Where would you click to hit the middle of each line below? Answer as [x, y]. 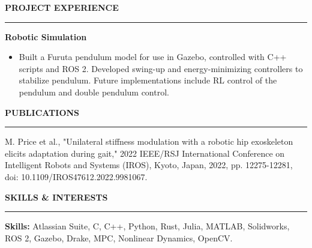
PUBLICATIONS [42, 112]
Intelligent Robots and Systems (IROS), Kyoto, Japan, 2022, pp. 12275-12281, [149, 165]
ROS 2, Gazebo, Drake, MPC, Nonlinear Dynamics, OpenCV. [119, 237]
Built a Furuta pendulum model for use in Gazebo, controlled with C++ [153, 57]
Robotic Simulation [46, 36]
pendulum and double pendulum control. [94, 92]
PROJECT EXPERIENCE [62, 7]
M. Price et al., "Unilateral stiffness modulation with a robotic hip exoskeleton [149, 141]
